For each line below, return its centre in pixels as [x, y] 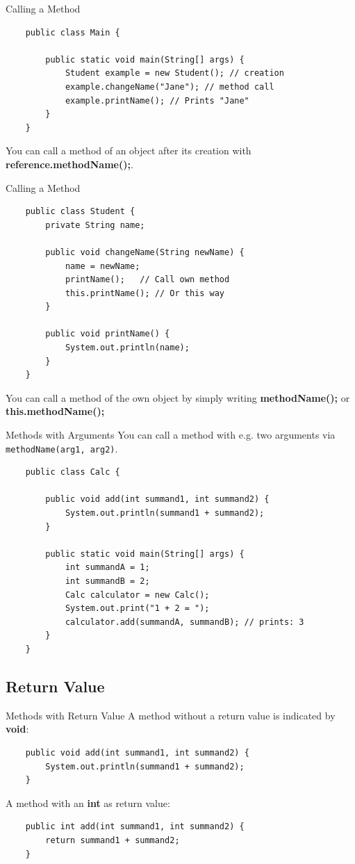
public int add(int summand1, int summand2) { [135, 827]
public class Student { [80, 212]
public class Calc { [73, 472]
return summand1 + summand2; [113, 840]
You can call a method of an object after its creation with [129, 150]
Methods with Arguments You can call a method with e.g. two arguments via [171, 435]
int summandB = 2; [107, 581]
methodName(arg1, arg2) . [62, 448]
